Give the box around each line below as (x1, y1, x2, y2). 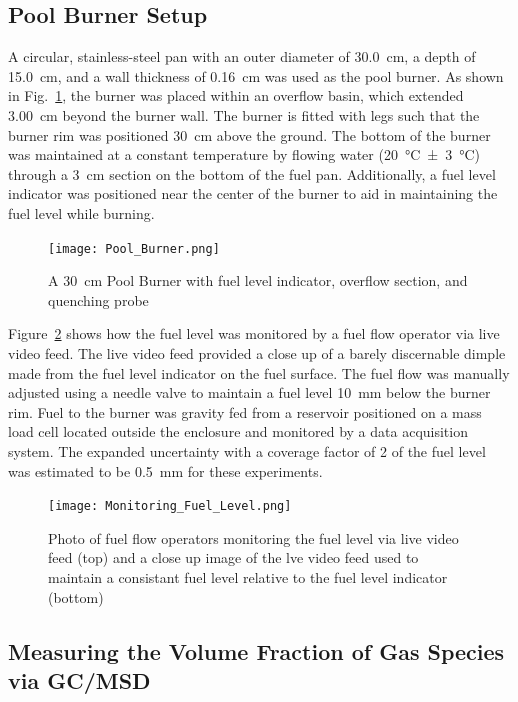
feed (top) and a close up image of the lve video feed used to (48, 547, 419, 568)
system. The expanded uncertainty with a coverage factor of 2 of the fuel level (8, 440, 486, 461)
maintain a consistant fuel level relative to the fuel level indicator (48, 566, 448, 587)
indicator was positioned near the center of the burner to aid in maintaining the (8, 183, 498, 204)
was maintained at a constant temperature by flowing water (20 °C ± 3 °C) (8, 144, 480, 165)
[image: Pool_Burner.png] (48, 241, 220, 256)
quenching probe (48, 289, 149, 310)
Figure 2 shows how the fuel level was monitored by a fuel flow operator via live (8, 323, 500, 344)
